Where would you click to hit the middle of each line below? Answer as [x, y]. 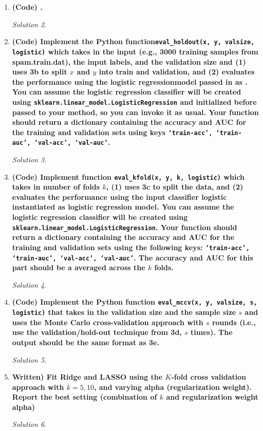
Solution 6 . [29, 424]
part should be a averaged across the [79, 267]
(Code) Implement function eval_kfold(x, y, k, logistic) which [128, 176]
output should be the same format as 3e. [86, 342]
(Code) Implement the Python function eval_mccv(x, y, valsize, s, [135, 302]
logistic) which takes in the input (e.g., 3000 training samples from [135, 51]
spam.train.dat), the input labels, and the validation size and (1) [129, 61]
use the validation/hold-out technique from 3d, [97, 332]
